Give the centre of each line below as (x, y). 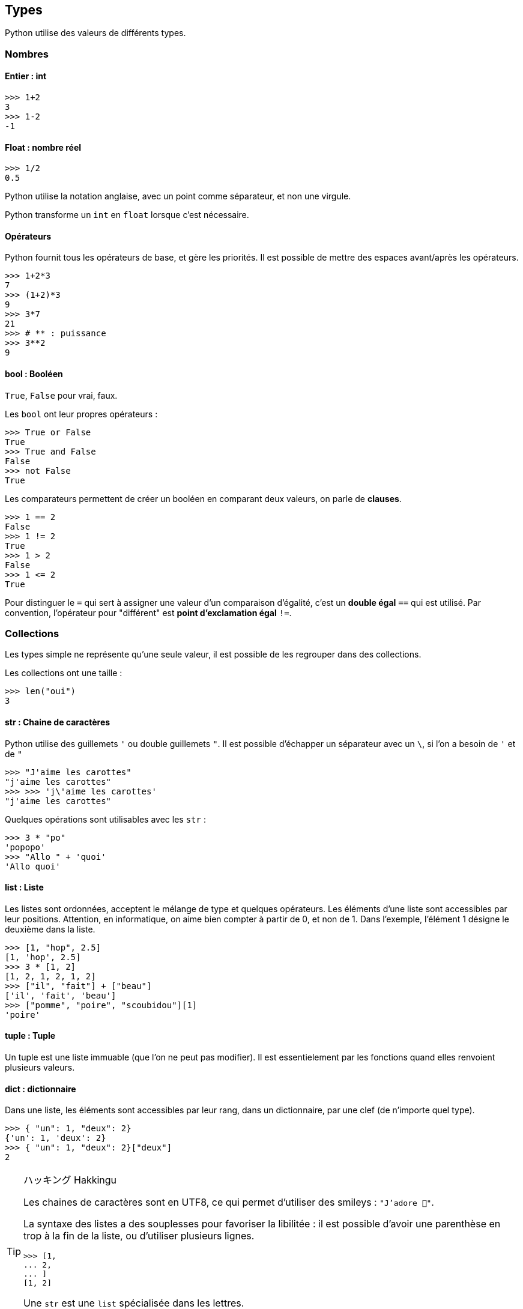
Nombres (27, 54)
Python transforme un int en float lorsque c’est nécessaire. (127, 215)
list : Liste (24, 887)
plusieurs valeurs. (40, 1068)
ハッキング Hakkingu (70, 1180)
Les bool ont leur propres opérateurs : (81, 414)
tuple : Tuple (30, 1036)
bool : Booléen (34, 374)
